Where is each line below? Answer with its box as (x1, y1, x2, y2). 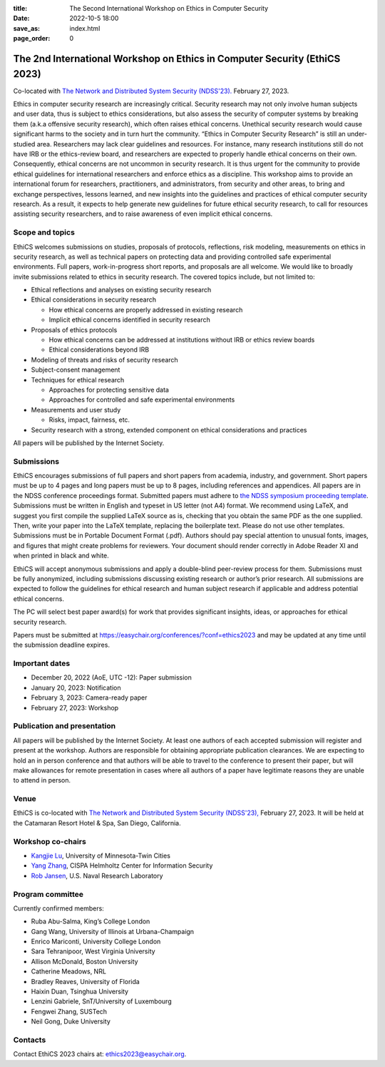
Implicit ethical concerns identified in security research (48, 315, 210, 324)
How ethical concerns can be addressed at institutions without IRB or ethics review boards (48, 336, 315, 344)
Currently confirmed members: (13, 904, 105, 913)
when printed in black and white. (13, 551, 110, 560)
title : (13, 4, 28, 12)
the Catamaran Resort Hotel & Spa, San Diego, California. (13, 818, 181, 827)
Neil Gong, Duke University (31, 1017, 111, 1026)
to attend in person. (13, 776, 71, 785)
